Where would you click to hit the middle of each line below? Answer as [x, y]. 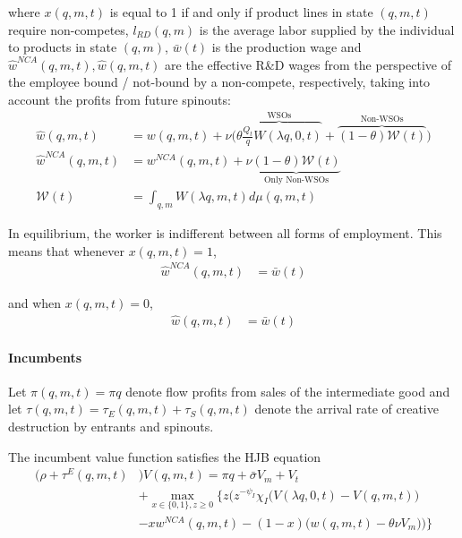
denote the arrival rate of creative [346, 409]
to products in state [63, 47]
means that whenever [66, 250]
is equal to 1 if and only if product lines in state [241, 12]
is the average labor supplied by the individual [327, 29]
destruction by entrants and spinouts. [111, 426]
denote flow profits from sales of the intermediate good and [288, 391]
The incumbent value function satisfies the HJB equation [165, 456]
